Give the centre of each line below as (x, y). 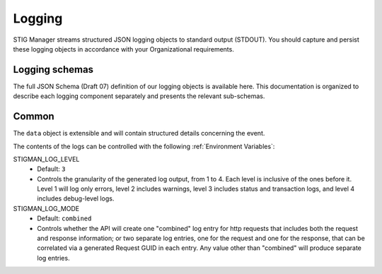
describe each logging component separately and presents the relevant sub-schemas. (139, 96)
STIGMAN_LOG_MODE (46, 208)
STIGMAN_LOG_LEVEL (46, 159)
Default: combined (64, 218)
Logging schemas (53, 70)
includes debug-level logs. (76, 198)
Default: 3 (51, 169)
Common (34, 117)
